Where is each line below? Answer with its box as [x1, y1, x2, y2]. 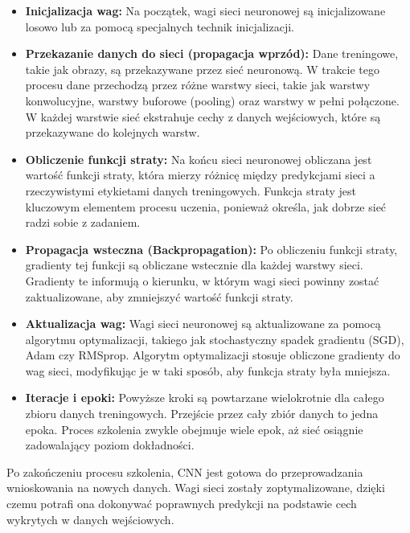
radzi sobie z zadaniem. [25, 214, 141, 231]
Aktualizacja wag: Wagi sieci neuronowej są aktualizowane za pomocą [25, 315, 381, 332]
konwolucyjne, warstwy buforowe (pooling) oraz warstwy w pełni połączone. [25, 92, 400, 109]
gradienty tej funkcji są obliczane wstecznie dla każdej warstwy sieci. [25, 256, 363, 273]
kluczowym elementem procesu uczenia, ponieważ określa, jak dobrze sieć [25, 198, 387, 215]
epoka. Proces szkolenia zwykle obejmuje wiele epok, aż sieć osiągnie [25, 420, 363, 437]
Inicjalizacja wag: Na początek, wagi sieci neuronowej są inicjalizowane [25, 2, 386, 18]
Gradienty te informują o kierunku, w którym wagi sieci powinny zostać [25, 272, 379, 289]
